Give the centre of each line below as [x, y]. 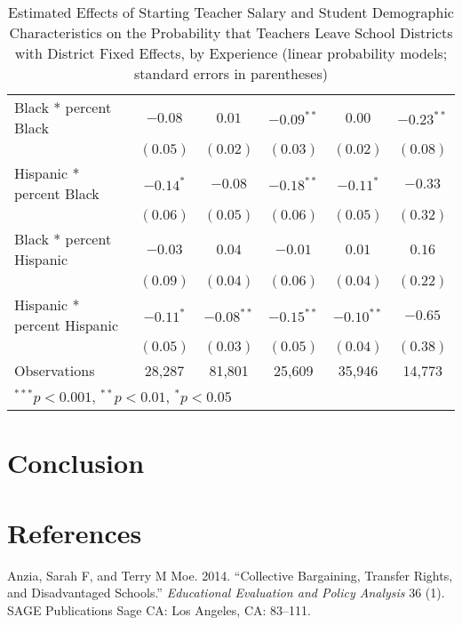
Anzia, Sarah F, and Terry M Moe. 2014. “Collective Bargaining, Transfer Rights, [230, 575]
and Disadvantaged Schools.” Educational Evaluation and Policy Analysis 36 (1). [226, 593]
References [75, 532]
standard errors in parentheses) [231, 73]
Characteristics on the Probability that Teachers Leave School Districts [231, 32]
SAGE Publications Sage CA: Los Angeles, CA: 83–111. [159, 609]
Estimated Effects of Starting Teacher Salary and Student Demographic [231, 12]
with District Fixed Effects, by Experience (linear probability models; [231, 53]
